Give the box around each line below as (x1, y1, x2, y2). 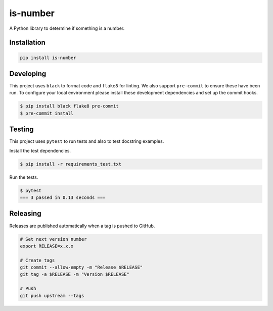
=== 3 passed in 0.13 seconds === (20, 195, 106, 200)
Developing (9, 69, 47, 78)
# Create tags (20, 257, 55, 263)
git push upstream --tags (20, 293, 84, 298)
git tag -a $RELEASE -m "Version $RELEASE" (20, 272, 130, 277)
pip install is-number (20, 55, 76, 61)
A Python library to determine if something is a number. (9, 25, 125, 31)
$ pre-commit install (20, 110, 74, 116)
